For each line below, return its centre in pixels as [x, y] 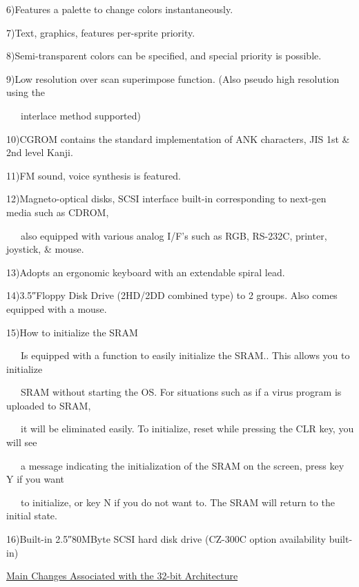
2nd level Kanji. [40, 152]
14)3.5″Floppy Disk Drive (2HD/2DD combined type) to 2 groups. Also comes [172, 295]
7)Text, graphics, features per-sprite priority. [101, 32]
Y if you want [35, 479]
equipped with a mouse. [57, 308]
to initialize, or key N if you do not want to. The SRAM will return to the [177, 502]
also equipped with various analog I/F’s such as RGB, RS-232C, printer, [174, 235]
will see [22, 442]
